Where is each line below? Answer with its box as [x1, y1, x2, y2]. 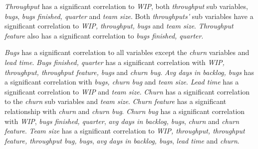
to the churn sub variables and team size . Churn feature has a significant [4, 96, 227, 106]
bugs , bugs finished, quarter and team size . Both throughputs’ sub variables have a [4, 10, 254, 21]
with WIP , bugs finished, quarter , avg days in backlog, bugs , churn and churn [4, 115, 240, 126]
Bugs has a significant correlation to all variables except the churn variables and [4, 47, 250, 57]
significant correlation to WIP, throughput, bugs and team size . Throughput [4, 20, 234, 31]
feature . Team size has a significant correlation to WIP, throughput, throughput [4, 125, 245, 136]
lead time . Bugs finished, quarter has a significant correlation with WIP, [4, 56, 225, 67]
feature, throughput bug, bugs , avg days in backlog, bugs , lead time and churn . [4, 135, 240, 145]
